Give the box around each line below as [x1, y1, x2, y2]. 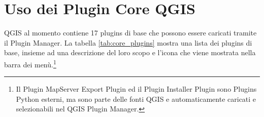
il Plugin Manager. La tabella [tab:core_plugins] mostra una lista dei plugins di [4, 37, 252, 48]
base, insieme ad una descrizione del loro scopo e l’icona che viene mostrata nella [4, 47, 256, 58]
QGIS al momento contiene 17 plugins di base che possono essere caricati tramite [4, 27, 257, 38]
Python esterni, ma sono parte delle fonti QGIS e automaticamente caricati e [16, 93, 256, 104]
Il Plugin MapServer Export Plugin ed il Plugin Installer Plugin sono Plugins [16, 84, 257, 94]
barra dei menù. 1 [4, 57, 56, 69]
